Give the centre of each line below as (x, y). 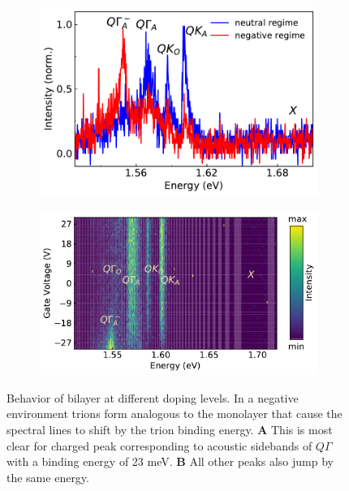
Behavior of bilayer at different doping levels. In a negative (153, 397)
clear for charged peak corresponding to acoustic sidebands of (159, 445)
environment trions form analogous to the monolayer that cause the (174, 413)
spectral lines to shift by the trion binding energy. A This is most (170, 429)
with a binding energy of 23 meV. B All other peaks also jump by (170, 461)
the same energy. (48, 477)
